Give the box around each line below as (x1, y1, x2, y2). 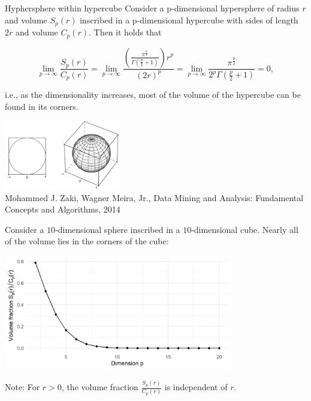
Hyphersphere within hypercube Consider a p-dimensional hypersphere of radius (5, 2, 300, 14)
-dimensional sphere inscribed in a (55, 223, 180, 235)
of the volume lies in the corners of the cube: (5, 235, 169, 247)
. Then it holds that (88, 26, 162, 38)
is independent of (164, 381, 228, 393)
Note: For (5, 381, 40, 393)
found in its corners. (5, 100, 78, 112)
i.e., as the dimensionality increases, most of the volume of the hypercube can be (5, 88, 301, 101)
